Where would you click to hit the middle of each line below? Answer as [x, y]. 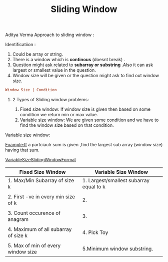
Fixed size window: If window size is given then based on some [85, 109]
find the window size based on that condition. [67, 125]
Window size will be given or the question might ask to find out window [86, 76]
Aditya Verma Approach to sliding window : [50, 35]
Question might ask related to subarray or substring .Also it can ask [83, 65]
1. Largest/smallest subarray [116, 180]
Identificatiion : [20, 45]
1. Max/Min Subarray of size [41, 180]
